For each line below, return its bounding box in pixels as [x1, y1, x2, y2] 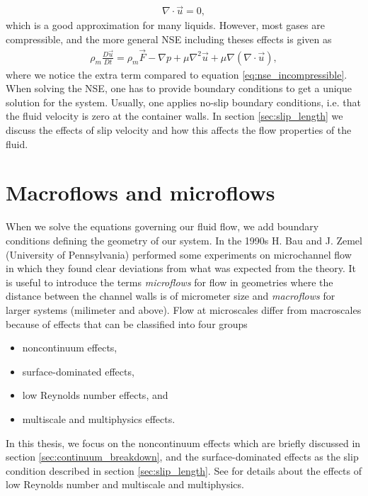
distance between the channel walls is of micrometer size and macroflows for [6, 288, 335, 303]
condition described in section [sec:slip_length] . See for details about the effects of [6, 463, 362, 478]
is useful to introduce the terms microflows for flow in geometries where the [6, 274, 333, 289]
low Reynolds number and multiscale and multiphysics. [6, 477, 244, 492]
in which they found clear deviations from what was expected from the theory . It [6, 261, 356, 276]
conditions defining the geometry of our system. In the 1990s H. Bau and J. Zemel [6, 232, 362, 247]
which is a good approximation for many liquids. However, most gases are [6, 18, 325, 33]
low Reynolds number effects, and [22, 388, 168, 402]
